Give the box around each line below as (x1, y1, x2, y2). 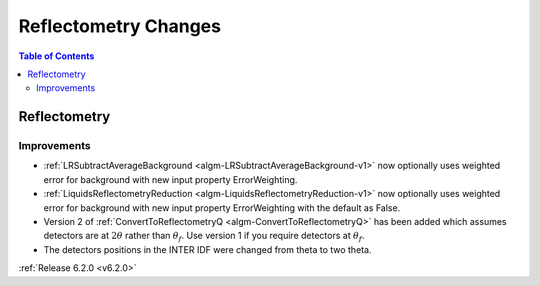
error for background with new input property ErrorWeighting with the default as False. (43, 201, 401, 214)
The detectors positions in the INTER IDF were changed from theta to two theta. (43, 243, 372, 255)
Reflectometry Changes (18, 15, 222, 37)
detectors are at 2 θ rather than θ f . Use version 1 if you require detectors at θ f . (43, 230, 365, 244)
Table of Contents (18, 50, 95, 62)
